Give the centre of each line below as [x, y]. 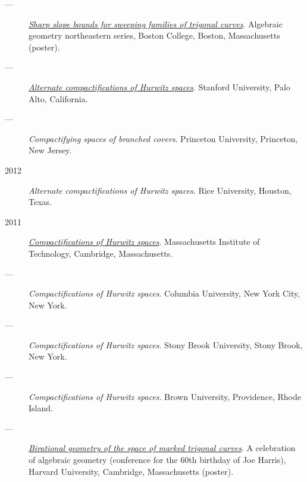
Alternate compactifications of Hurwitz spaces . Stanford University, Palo [159, 86]
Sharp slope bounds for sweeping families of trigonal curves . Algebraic [156, 23]
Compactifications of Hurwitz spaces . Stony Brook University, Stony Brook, [166, 344]
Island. [41, 408]
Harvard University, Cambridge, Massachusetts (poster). [131, 471]
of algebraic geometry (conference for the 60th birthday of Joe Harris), [157, 460]
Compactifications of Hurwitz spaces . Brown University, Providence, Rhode [165, 396]
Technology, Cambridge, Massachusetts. [101, 253]
